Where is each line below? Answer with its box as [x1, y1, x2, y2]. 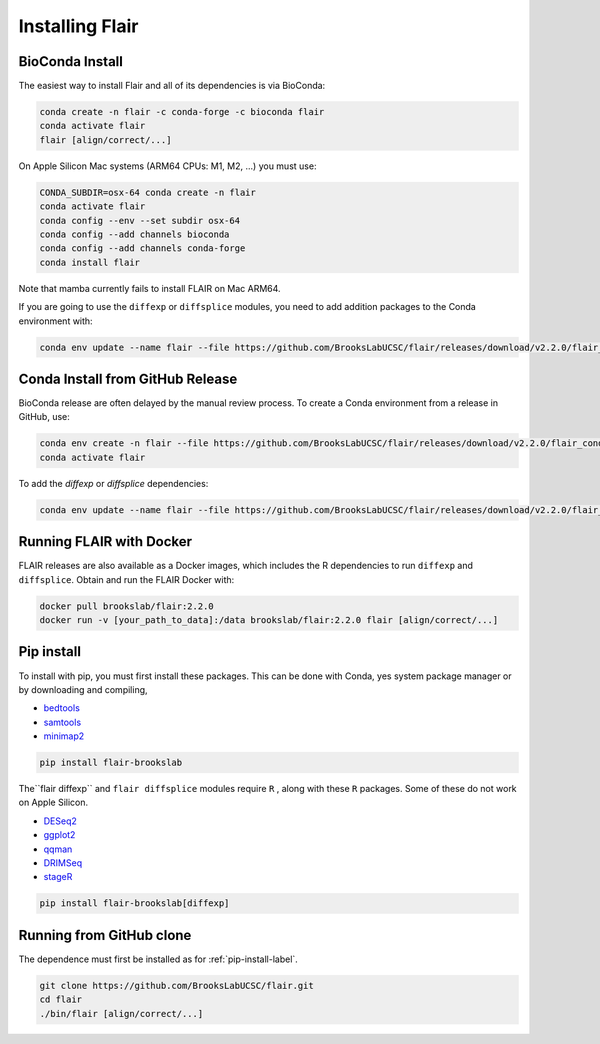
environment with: [18, 315, 94, 327]
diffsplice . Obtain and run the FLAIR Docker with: [18, 573, 235, 585]
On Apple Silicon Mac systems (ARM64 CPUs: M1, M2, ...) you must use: [18, 160, 317, 172]
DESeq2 [43, 815, 77, 827]
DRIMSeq [43, 856, 83, 869]
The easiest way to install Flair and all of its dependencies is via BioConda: [18, 80, 326, 92]
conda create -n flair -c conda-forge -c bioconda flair [39, 106, 325, 118]
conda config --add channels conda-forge [39, 243, 246, 254]
